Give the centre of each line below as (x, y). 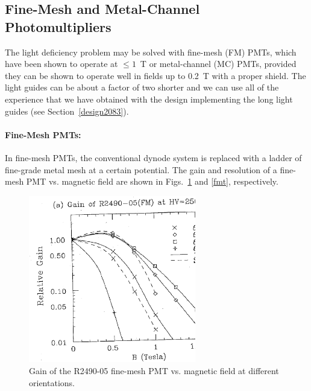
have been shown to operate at (61, 64)
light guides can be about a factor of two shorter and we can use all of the (142, 87)
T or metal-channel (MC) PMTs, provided (218, 64)
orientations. (52, 382)
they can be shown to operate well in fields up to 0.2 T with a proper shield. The (155, 75)
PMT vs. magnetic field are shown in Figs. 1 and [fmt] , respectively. (152, 181)
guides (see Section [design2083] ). (67, 111)
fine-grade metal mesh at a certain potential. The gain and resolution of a (141, 169)
